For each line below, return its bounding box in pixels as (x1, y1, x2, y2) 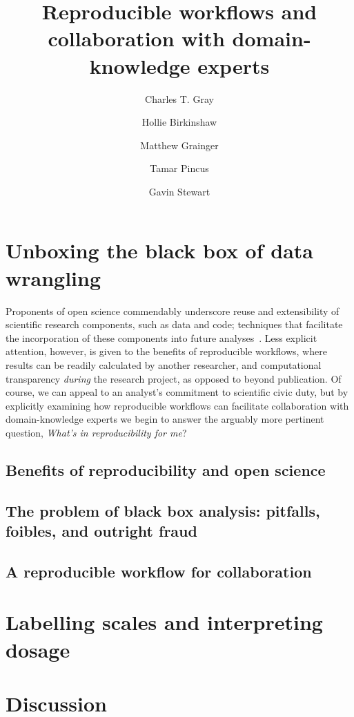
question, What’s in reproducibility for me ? (6, 425, 187, 439)
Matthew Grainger (140, 137, 219, 152)
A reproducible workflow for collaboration (6, 560, 312, 582)
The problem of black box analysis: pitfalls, (6, 499, 320, 521)
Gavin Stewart (148, 184, 210, 198)
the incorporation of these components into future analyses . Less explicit (6, 330, 317, 345)
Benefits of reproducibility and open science (6, 459, 326, 480)
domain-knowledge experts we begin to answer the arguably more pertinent (6, 412, 324, 426)
